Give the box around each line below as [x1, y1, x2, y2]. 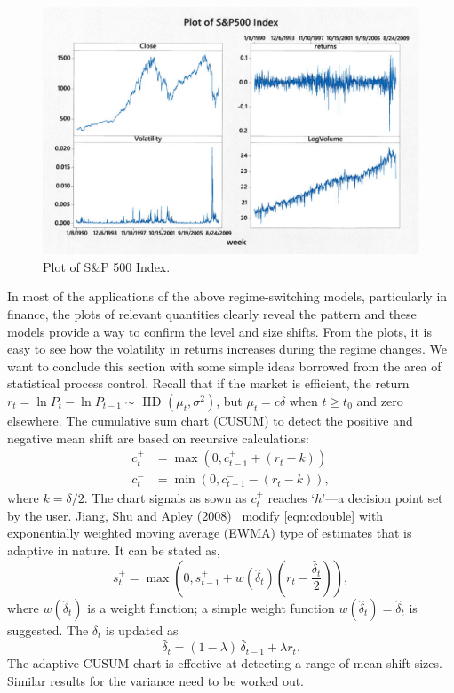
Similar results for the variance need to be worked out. [7, 672, 305, 690]
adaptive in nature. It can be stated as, [7, 541, 220, 560]
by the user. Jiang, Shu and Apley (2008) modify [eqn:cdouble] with [7, 506, 384, 524]
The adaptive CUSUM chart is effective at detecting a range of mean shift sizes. [7, 654, 442, 673]
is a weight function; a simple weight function [87, 598, 335, 617]
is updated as [106, 620, 179, 639]
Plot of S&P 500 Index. [43, 257, 171, 275]
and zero [356, 392, 403, 410]
